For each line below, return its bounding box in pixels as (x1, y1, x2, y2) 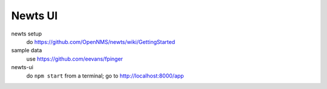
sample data (11, 47, 42, 54)
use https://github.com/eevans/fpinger (26, 55, 124, 63)
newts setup (11, 30, 42, 37)
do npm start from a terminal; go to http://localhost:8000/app (26, 72, 184, 79)
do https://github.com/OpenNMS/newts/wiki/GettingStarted (26, 38, 176, 45)
